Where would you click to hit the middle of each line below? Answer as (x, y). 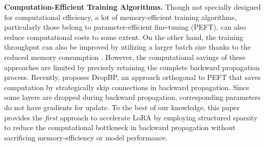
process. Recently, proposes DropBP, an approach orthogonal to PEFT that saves (132, 77)
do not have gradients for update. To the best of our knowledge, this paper (122, 107)
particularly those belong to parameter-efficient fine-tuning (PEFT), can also (125, 27)
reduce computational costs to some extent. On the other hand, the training (124, 37)
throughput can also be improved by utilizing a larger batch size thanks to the (128, 47)
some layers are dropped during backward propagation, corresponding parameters (132, 97)
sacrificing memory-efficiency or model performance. (86, 137)
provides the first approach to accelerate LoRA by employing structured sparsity (131, 117)
